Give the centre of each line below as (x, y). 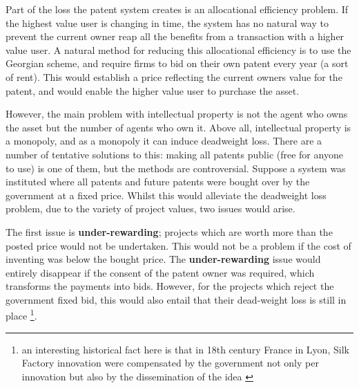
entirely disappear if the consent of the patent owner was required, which (160, 272)
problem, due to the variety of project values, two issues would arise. (151, 209)
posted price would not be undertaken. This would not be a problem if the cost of (178, 245)
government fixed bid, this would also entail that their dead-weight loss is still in (176, 299)
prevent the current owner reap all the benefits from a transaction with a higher (175, 36)
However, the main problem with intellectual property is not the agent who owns (177, 114)
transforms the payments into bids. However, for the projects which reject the (170, 286)
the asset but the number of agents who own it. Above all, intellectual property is (178, 127)
